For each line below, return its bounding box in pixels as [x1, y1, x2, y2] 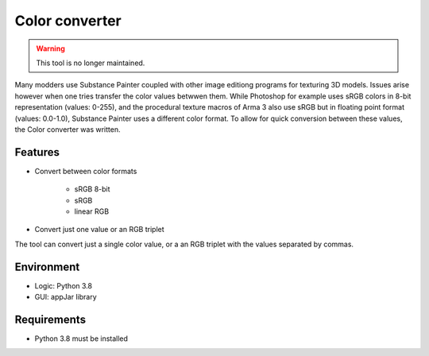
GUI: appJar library [34, 292, 97, 302]
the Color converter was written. [14, 124, 121, 134]
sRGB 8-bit [74, 184, 110, 194]
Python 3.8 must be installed [34, 334, 129, 343]
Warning [36, 44, 65, 53]
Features [14, 145, 60, 159]
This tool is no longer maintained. [36, 58, 145, 68]
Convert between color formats [34, 166, 137, 176]
